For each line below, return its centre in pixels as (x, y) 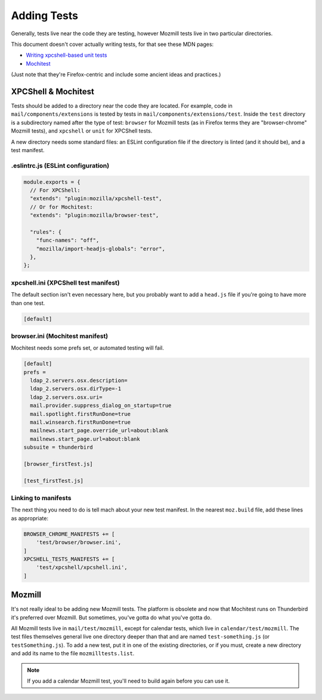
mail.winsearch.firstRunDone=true (80, 422)
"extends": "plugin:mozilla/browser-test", (95, 215)
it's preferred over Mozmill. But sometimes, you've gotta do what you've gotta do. (111, 617)
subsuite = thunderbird (58, 447)
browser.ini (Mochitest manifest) (60, 336)
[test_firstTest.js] (53, 481)
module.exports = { (52, 182)
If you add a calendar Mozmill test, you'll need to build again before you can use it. (129, 681)
